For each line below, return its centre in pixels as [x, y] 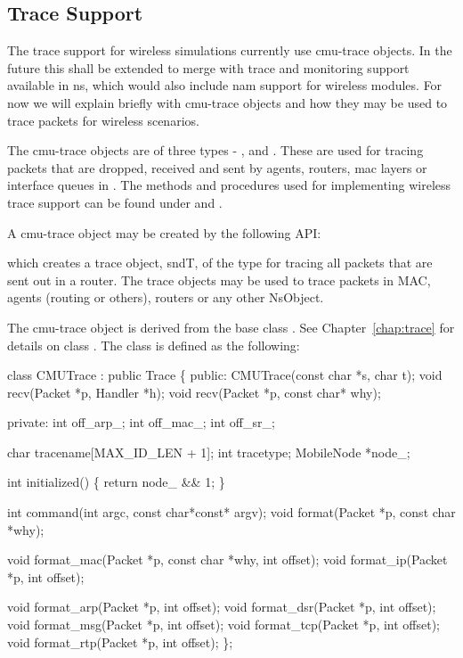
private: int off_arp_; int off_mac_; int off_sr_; [141, 422]
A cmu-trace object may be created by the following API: [164, 232]
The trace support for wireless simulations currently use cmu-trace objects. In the [230, 50]
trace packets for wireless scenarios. [103, 120]
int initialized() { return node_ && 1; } [116, 482]
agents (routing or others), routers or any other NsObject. [166, 297]
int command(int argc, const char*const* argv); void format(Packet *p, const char [231, 512]
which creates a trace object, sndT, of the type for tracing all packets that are [220, 263]
